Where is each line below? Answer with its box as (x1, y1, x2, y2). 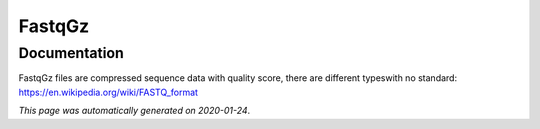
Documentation (18, 44, 124, 62)
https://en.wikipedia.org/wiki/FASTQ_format (18, 86, 199, 98)
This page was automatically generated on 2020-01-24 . (18, 105, 251, 117)
